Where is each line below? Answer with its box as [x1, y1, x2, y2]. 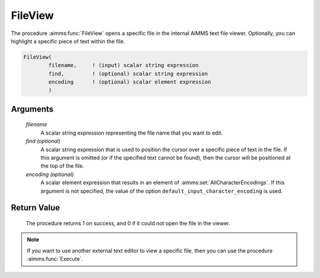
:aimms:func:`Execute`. [27, 255, 83, 263]
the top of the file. [40, 162, 84, 170]
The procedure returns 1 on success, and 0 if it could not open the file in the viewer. [25, 220, 231, 227]
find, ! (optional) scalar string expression [48, 70, 208, 77]
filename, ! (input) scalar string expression [48, 62, 199, 69]
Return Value [11, 203, 60, 213]
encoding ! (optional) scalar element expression [48, 79, 212, 85]
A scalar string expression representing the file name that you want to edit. [40, 129, 223, 136]
